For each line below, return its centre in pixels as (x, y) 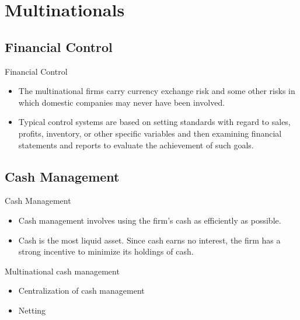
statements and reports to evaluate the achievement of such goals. (136, 145)
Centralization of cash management (81, 291)
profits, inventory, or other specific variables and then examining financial (150, 133)
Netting (32, 310)
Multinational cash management (62, 271)
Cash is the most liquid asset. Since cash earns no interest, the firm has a (149, 240)
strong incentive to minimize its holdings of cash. (106, 251)
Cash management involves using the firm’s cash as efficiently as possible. (150, 220)
